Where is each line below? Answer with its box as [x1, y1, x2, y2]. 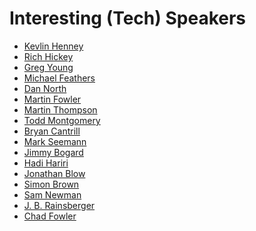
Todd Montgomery [23, 114, 101, 126]
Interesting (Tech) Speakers [9, 7, 247, 30]
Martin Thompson [23, 103, 98, 116]
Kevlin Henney [23, 40, 84, 52]
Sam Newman [23, 188, 82, 201]
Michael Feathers [23, 72, 96, 84]
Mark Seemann [23, 135, 87, 147]
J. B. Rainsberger [23, 199, 96, 211]
